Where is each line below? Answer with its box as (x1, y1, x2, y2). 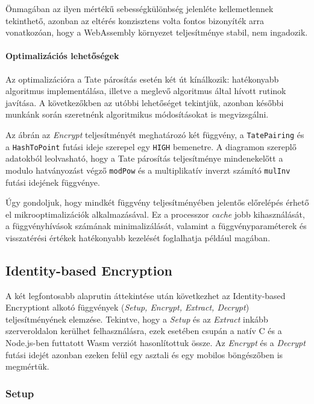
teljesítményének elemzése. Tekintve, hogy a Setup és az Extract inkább (5, 312, 268, 325)
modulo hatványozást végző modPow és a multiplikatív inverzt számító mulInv (5, 163, 290, 176)
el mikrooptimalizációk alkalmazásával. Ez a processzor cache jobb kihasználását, (5, 207, 305, 220)
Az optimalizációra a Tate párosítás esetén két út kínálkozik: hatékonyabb (5, 72, 279, 85)
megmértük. (5, 360, 49, 373)
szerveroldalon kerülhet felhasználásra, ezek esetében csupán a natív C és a (5, 324, 282, 337)
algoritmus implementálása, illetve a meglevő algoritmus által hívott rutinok (5, 84, 286, 97)
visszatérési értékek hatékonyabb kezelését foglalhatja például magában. (5, 231, 271, 244)
